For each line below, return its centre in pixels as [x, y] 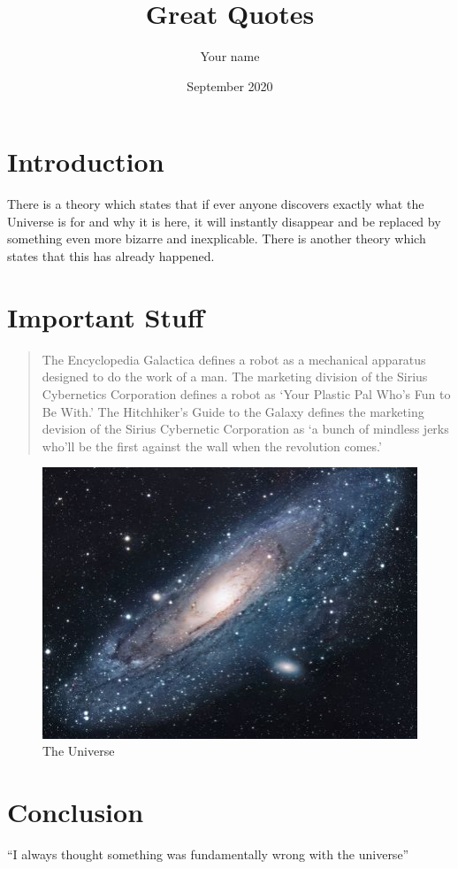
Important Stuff [106, 316]
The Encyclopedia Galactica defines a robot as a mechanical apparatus [234, 359]
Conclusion [76, 811]
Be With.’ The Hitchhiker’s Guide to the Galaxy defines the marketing [233, 411]
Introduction [86, 161]
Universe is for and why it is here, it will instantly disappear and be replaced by [224, 221]
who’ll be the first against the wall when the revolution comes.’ [212, 446]
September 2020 [230, 85]
